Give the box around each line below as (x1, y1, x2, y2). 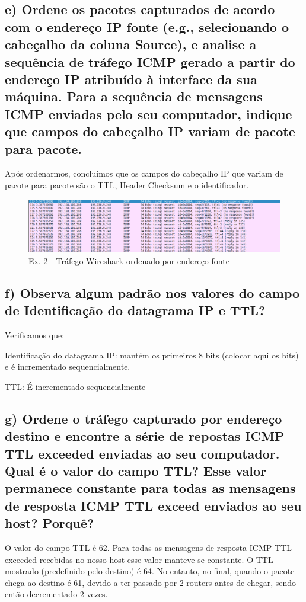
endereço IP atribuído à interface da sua (5, 69, 257, 88)
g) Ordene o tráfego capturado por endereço (5, 409, 282, 427)
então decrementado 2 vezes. (5, 588, 108, 600)
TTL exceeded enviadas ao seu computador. (5, 444, 280, 462)
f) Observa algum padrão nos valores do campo (5, 283, 300, 302)
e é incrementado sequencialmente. (5, 360, 130, 373)
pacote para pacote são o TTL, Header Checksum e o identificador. (5, 178, 249, 191)
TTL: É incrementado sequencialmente (5, 380, 146, 392)
